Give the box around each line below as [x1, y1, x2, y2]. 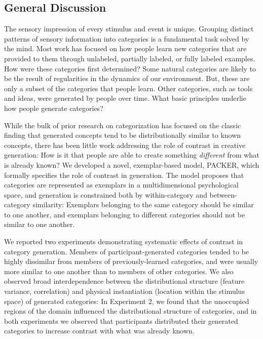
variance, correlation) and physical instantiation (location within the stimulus [4, 286, 245, 296]
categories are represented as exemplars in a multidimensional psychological [4, 179, 239, 190]
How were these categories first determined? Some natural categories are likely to [4, 63, 256, 73]
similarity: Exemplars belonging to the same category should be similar [32, 199, 254, 210]
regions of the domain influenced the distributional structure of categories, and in [4, 306, 257, 316]
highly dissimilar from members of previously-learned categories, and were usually [4, 256, 258, 267]
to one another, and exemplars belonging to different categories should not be [4, 209, 245, 219]
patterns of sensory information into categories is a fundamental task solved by [4, 33, 249, 44]
